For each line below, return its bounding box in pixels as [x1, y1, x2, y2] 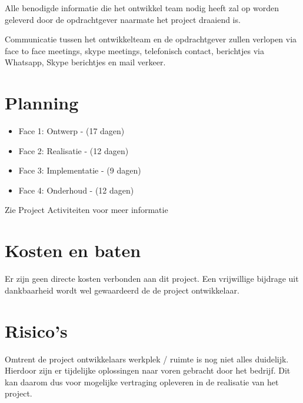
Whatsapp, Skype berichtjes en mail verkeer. [5, 56, 166, 68]
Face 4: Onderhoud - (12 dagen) [18, 184, 134, 196]
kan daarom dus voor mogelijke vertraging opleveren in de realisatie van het [5, 375, 279, 388]
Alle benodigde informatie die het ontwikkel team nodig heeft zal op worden [5, 2, 279, 14]
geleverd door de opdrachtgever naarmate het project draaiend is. [5, 13, 241, 25]
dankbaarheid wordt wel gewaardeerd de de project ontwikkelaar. [5, 284, 239, 296]
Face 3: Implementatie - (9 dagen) [18, 164, 141, 176]
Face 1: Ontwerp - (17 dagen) [18, 125, 125, 137]
